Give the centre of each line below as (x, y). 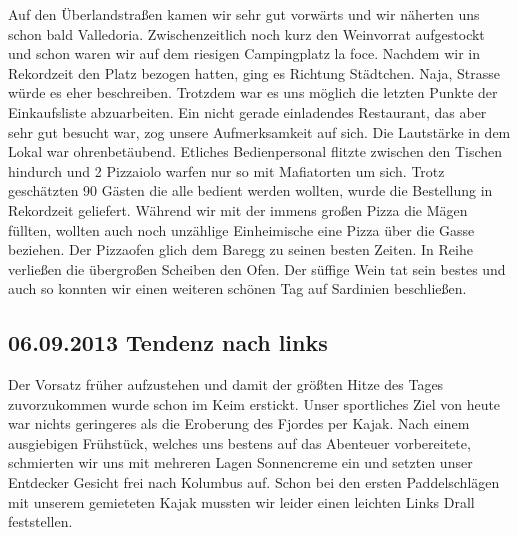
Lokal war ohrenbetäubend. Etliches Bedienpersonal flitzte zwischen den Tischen (255, 151)
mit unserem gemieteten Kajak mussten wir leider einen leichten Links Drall (241, 501)
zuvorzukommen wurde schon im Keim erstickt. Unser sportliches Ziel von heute (254, 403)
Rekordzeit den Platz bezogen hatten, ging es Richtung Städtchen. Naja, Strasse (254, 72)
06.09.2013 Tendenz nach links (168, 342)
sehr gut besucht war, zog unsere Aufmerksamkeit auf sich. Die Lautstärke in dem (259, 131)
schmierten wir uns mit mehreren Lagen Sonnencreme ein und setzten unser (240, 462)
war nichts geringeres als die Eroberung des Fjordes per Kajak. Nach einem (239, 423)
